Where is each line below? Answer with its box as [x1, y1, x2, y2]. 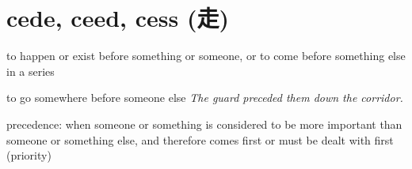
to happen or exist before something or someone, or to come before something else [6, 47, 406, 64]
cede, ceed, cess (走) [6, 2, 229, 34]
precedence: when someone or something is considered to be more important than [6, 115, 402, 132]
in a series [6, 62, 55, 79]
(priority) [6, 147, 51, 163]
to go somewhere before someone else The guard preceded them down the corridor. [6, 89, 403, 106]
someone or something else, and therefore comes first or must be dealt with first [6, 131, 394, 148]
